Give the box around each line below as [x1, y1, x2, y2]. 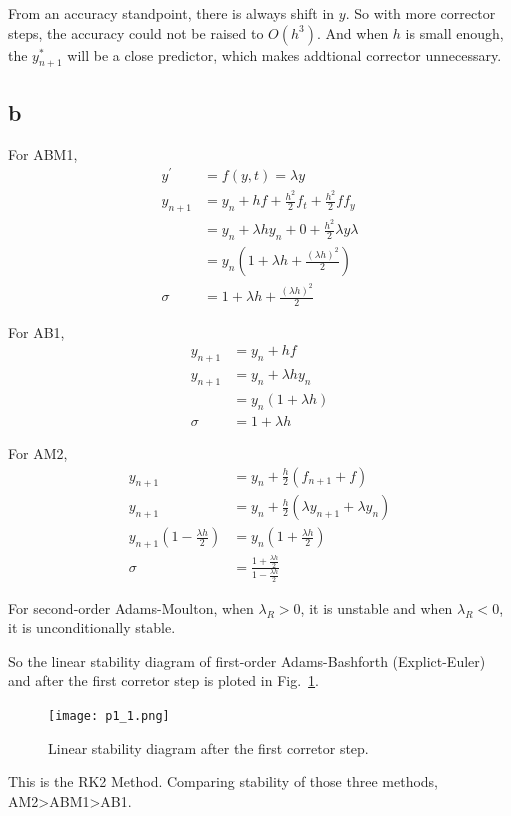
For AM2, [8, 442, 68, 463]
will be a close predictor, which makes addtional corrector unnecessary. [67, 44, 502, 65]
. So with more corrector [345, 3, 496, 23]
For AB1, [8, 321, 65, 342]
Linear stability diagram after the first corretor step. [48, 737, 369, 758]
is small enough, [405, 22, 504, 43]
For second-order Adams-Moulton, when [8, 597, 254, 618]
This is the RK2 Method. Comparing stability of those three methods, [8, 771, 438, 792]
